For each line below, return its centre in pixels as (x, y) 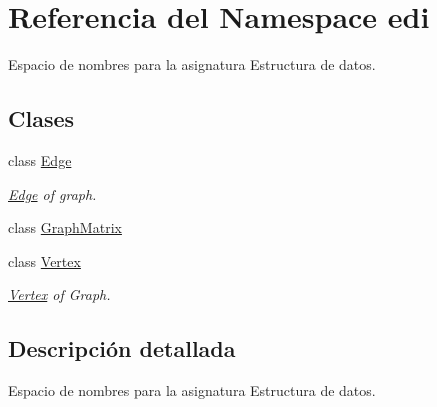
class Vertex (44, 260)
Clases (41, 118)
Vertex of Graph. (59, 294)
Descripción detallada (122, 348)
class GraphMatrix (65, 227)
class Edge (40, 159)
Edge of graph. (52, 193)
